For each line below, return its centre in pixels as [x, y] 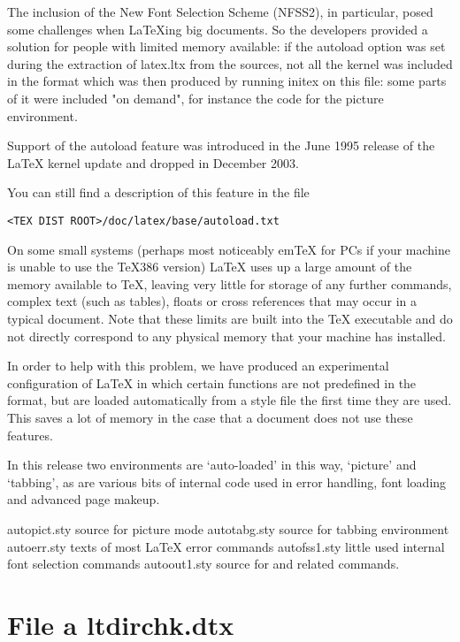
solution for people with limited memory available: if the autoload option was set [226, 46]
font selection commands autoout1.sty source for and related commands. [203, 564]
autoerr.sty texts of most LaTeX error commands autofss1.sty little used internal [226, 546]
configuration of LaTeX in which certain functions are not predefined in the [212, 382]
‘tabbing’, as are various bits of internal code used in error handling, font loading [227, 482]
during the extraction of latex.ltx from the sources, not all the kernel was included [230, 63]
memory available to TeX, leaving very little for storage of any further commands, [230, 283]
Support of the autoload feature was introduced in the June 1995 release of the [221, 145]
